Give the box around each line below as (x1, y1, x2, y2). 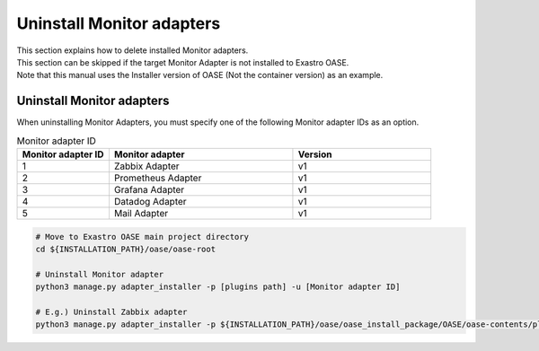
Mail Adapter (113, 207, 169, 219)
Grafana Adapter (113, 184, 185, 196)
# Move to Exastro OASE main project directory (35, 232, 249, 241)
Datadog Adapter (113, 196, 188, 207)
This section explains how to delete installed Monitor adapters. (16, 45, 249, 56)
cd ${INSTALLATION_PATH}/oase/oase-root (35, 243, 216, 254)
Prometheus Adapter (113, 171, 202, 184)
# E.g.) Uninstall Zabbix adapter (35, 306, 188, 317)
